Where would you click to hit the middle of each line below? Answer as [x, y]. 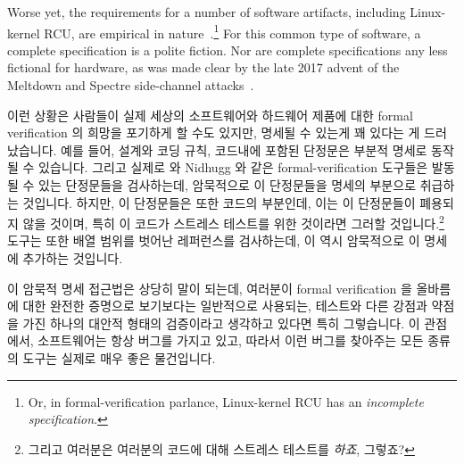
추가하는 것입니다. [73, 258]
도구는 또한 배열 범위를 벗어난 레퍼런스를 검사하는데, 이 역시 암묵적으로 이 [214, 240]
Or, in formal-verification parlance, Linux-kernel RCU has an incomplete [226, 401]
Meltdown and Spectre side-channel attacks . [131, 85]
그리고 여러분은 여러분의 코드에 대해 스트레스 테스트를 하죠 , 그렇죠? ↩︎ [221, 448]
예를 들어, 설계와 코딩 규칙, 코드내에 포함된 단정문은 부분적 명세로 [244, 149]
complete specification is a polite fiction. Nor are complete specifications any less [228, 50]
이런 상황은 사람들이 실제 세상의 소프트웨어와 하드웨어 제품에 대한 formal [210, 115]
